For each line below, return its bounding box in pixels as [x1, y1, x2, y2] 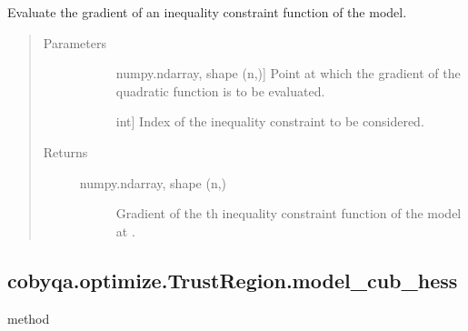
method [7, 308, 50, 327]
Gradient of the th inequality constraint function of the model [115, 204, 462, 223]
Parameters [43, 33, 106, 52]
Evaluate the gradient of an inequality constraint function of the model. [7, 3, 407, 21]
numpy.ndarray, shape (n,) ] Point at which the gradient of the [115, 64, 461, 83]
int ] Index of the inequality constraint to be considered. [115, 112, 424, 131]
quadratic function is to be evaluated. [115, 81, 325, 100]
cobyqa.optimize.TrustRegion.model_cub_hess [7, 266, 458, 294]
